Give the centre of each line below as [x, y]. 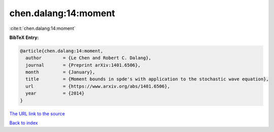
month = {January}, [60, 72]
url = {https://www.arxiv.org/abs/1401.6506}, [98, 86]
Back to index [24, 123]
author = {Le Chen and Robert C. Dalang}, [89, 58]
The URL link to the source [37, 113]
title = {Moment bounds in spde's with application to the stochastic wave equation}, [147, 79]
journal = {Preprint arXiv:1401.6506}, [83, 65]
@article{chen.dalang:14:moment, [62, 51]
